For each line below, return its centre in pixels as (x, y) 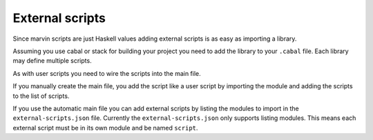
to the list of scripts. (41, 96)
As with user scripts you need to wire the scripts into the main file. (107, 73)
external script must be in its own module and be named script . (105, 128)
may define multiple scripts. (52, 61)
